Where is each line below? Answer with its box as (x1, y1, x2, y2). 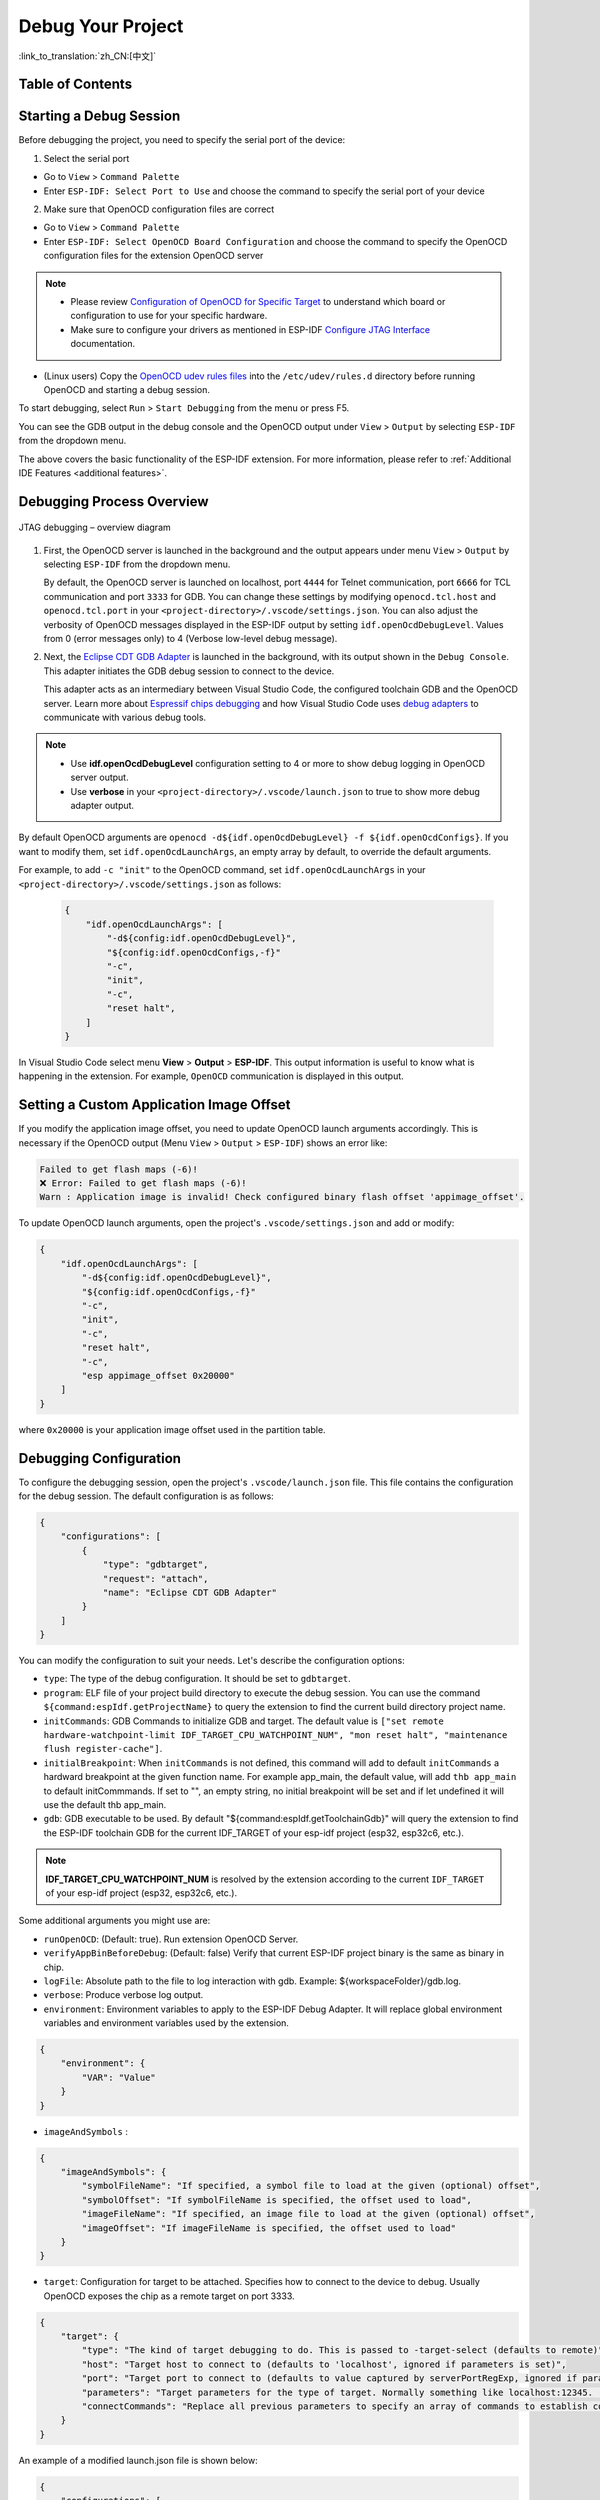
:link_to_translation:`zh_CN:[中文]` (18, 50, 157, 62)
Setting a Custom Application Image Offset (18, 1096, 291, 1114)
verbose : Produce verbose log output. (43, 1989, 204, 2001)
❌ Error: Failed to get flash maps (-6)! (39, 1178, 247, 1189)
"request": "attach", (102, 1573, 209, 1584)
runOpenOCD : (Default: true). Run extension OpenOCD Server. (43, 1933, 299, 1945)
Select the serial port (43, 152, 130, 164)
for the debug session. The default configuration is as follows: (18, 1490, 274, 1502)
